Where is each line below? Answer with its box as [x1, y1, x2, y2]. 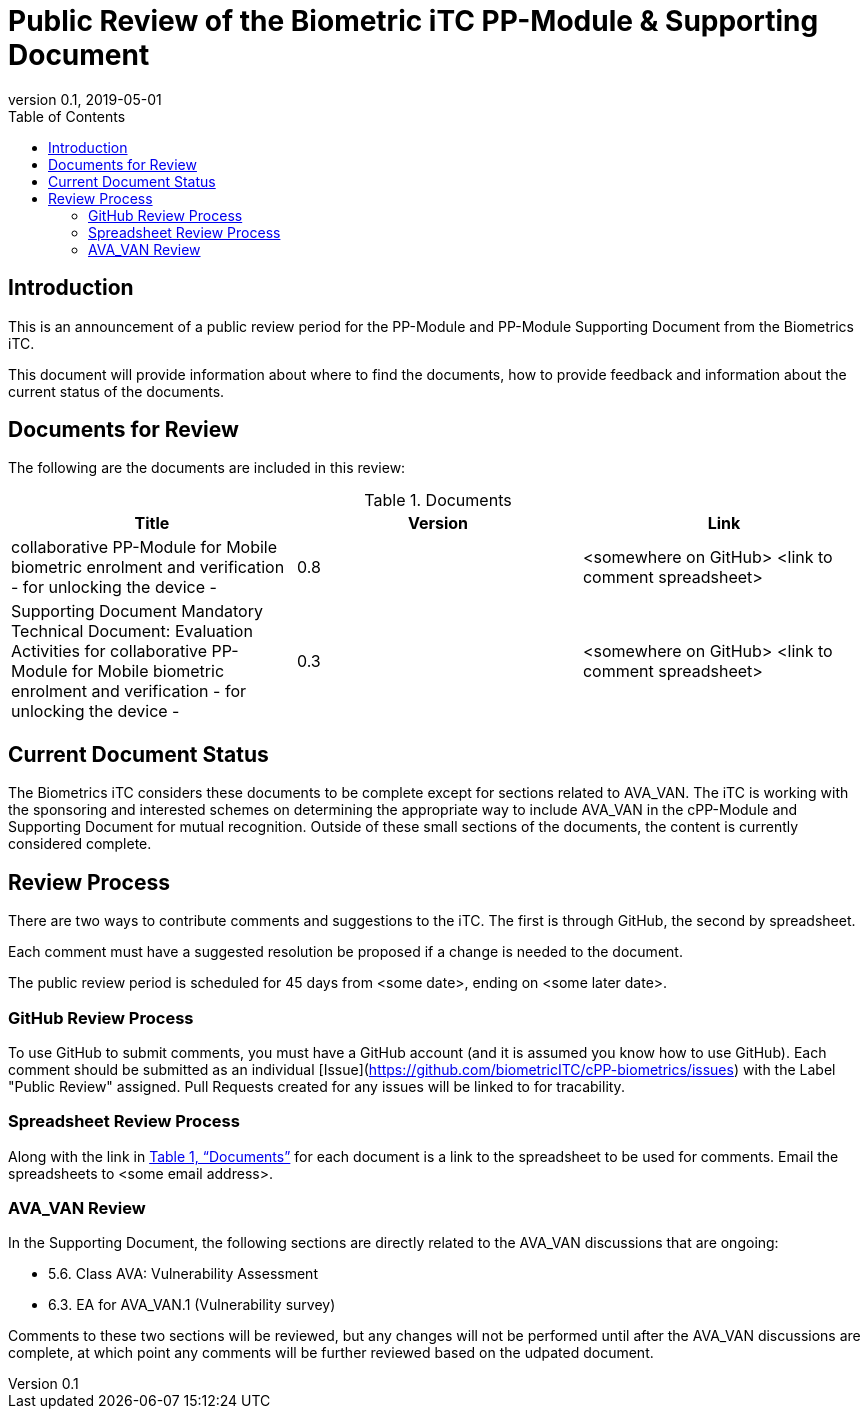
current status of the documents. [8, 382, 225, 400]
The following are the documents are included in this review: [8, 459, 406, 477]
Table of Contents [8, 107, 126, 125]
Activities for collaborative [11, 641, 208, 662]
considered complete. [8, 835, 152, 853]
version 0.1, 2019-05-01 [8, 90, 162, 108]
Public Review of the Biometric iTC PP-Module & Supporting [8, 4, 819, 38]
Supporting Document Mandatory [11, 601, 263, 622]
